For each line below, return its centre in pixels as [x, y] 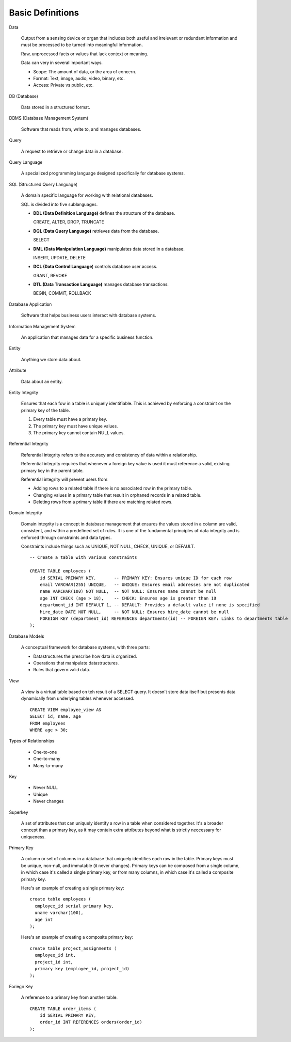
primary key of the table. [46, 410]
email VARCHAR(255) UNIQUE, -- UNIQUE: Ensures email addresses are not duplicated [145, 584]
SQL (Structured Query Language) [43, 184]
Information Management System [42, 326]
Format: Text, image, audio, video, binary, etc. [79, 78]
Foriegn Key [21, 986]
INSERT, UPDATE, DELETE [59, 257]
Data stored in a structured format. [56, 107]
